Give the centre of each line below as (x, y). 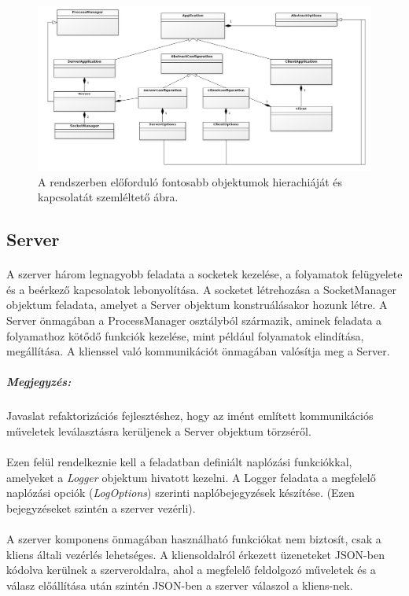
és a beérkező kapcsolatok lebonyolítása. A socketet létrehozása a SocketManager (201, 289)
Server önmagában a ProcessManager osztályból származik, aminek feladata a (194, 320)
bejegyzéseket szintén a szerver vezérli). (101, 508)
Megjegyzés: (39, 382)
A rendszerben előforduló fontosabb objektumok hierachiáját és (190, 181)
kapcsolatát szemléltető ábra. (108, 197)
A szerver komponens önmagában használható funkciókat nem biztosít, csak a (194, 539)
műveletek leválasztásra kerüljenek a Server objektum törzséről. (159, 430)
